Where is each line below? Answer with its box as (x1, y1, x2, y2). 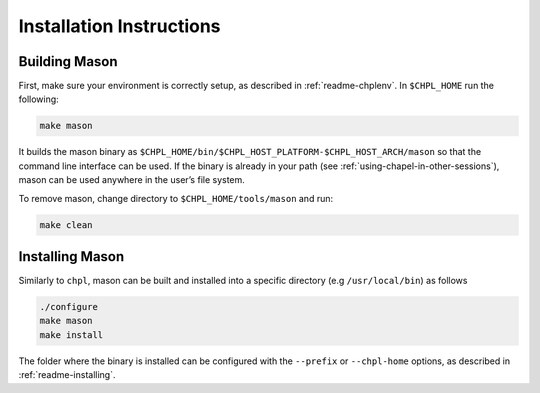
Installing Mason (18, 248, 125, 265)
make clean (39, 219, 93, 230)
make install (39, 329, 104, 340)
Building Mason (18, 53, 119, 70)
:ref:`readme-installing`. (18, 369, 116, 381)
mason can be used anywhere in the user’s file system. (18, 174, 245, 186)
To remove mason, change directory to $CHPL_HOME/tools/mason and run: (18, 192, 334, 204)
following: (18, 93, 59, 105)
